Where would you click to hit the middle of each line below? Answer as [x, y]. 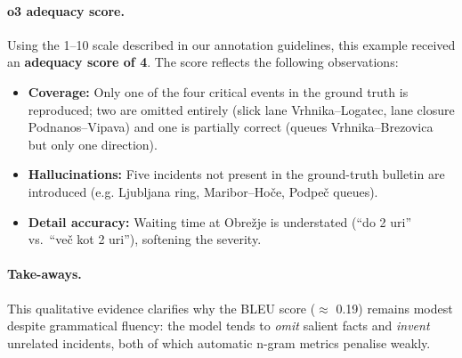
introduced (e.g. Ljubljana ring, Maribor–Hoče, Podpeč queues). [203, 191]
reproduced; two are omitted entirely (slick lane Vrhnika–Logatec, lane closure [241, 109]
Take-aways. [45, 274]
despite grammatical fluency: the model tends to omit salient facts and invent [219, 325]
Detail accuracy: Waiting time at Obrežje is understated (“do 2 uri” [220, 221]
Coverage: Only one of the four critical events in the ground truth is [218, 91]
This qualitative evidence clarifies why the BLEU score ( [162, 308]
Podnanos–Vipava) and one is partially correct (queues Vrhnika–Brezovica [231, 127]
